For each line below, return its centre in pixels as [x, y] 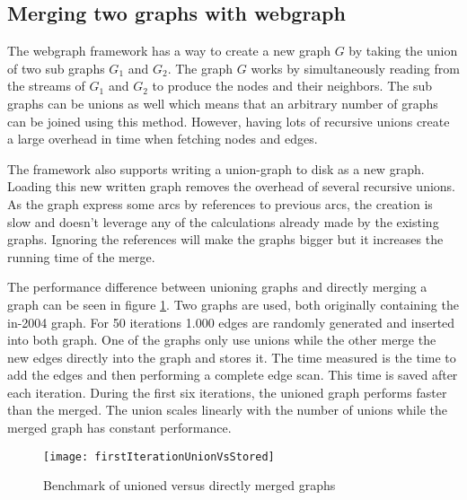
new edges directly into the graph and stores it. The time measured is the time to [232, 357]
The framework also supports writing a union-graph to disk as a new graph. [216, 168]
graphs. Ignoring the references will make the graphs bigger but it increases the [225, 239]
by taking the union [403, 51]
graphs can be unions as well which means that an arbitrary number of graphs [223, 103]
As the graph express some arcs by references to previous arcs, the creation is [220, 203]
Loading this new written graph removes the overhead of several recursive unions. [231, 186]
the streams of [46, 86]
